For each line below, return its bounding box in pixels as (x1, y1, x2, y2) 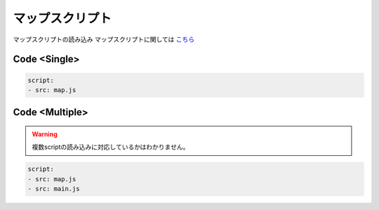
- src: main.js (27, 185, 80, 193)
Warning (32, 130, 58, 138)
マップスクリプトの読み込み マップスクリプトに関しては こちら (13, 35, 195, 44)
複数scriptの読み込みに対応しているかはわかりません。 (32, 143, 189, 151)
